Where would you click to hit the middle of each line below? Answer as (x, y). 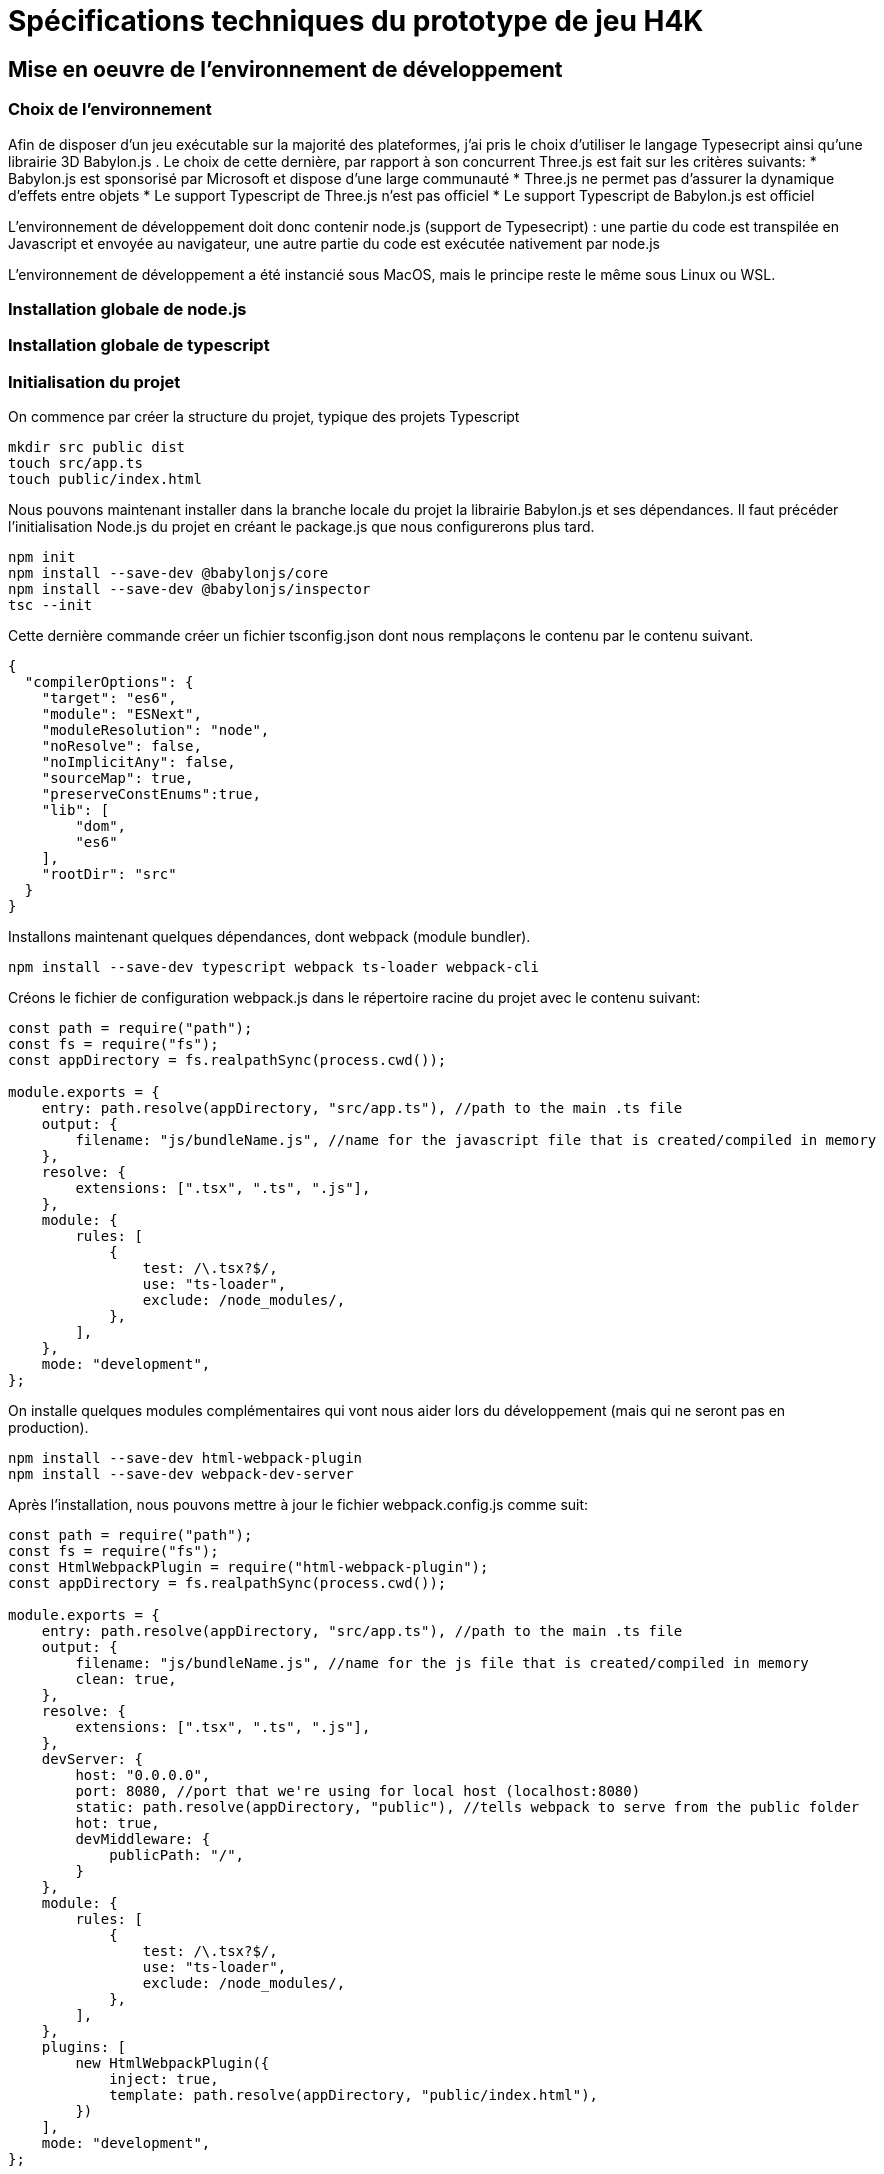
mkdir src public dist (97, 447)
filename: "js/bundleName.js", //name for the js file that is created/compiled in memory (442, 1663)
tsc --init (50, 605)
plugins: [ (84, 2047)
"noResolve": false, (121, 746)
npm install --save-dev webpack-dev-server (181, 1474)
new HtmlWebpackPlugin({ (172, 2063)
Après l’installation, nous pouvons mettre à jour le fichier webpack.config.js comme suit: (298, 1505)
